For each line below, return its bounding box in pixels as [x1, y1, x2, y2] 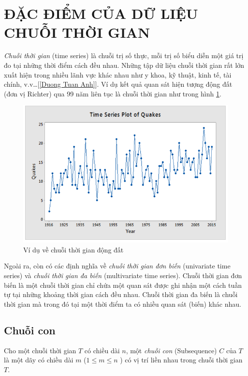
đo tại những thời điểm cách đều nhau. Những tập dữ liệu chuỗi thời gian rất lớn [4, 60, 245, 70]
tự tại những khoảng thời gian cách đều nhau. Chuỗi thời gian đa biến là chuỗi [4, 289, 238, 299]
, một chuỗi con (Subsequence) [126, 345, 217, 355]
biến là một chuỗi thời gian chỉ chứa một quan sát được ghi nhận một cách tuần [4, 280, 242, 290]
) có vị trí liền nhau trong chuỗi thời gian [120, 355, 243, 365]
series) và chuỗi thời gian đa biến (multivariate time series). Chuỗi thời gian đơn [4, 270, 242, 281]
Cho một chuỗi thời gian [4, 345, 76, 355]
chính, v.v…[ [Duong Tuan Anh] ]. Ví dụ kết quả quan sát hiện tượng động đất [4, 79, 233, 89]
